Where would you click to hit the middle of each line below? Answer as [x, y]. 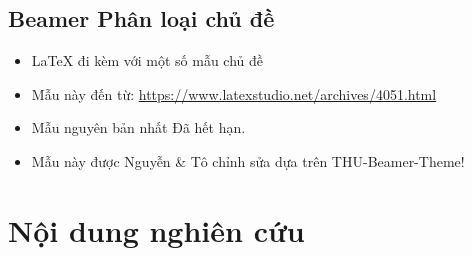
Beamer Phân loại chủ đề [141, 18]
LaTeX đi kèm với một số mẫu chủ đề [147, 60]
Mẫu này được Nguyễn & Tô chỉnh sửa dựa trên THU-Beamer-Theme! [248, 160]
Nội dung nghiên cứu [156, 229]
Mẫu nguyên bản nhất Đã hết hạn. [138, 127]
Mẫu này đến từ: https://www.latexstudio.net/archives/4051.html [234, 93]
